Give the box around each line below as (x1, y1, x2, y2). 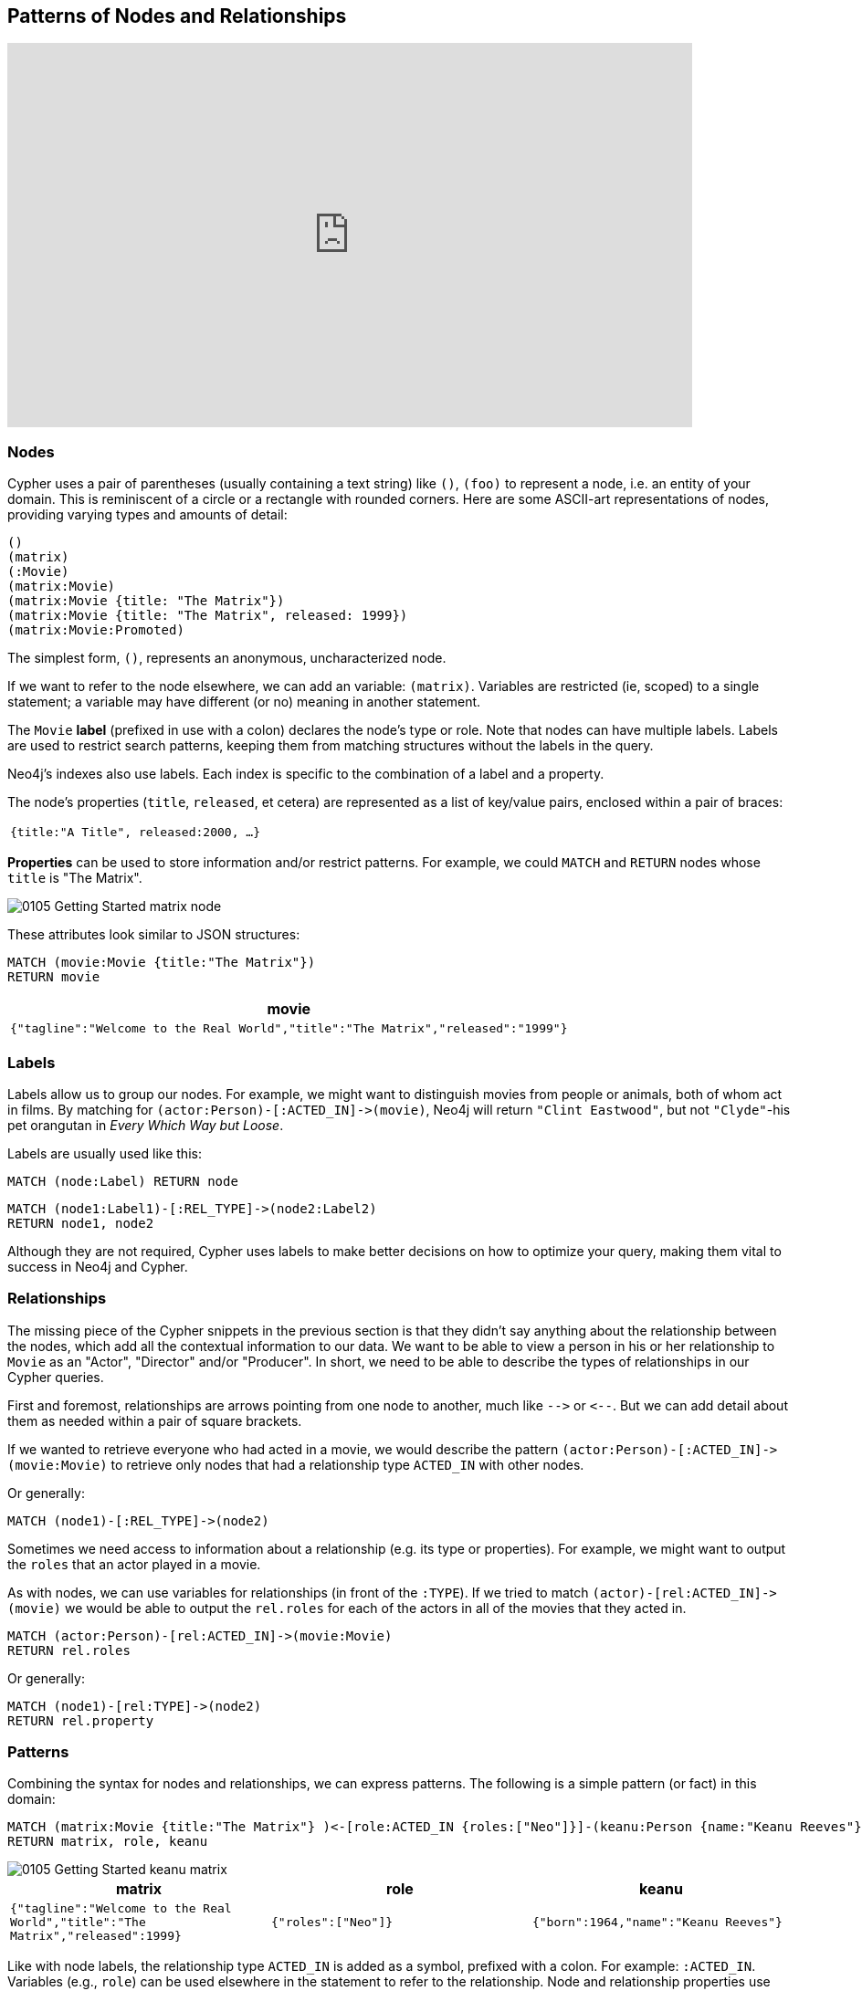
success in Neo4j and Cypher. (7, 1258, 188, 1274)
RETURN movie (7, 969, 100, 985)
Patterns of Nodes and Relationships (7, 5, 347, 27)
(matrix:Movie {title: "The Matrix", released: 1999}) (7, 608, 408, 623)
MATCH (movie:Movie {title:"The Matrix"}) (7, 955, 316, 970)
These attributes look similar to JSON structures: (7, 927, 300, 943)
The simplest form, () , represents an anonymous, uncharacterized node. (7, 650, 447, 666)
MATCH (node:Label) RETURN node (7, 1173, 238, 1189)
